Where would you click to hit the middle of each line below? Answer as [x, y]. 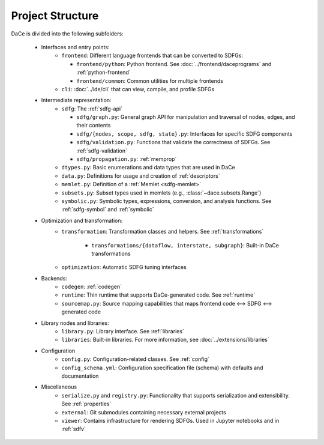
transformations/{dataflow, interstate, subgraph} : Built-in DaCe [185, 245]
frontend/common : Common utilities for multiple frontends [150, 80]
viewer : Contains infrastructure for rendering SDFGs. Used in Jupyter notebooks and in [170, 420]
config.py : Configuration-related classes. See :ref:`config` [136, 359]
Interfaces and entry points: [75, 47]
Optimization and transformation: [82, 220]
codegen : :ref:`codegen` [92, 287]
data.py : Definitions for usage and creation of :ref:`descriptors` [141, 176]
